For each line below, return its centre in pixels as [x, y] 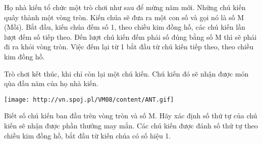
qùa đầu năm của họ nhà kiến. [51, 83]
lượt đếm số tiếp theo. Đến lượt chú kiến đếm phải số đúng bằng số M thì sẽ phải [130, 37]
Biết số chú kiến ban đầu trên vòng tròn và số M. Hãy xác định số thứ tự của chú [131, 116]
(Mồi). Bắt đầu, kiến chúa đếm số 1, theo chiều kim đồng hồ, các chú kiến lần [125, 27]
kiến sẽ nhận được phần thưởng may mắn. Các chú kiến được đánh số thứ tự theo [131, 125]
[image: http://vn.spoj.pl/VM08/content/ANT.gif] [89, 99]
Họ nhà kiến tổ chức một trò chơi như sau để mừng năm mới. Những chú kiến [125, 7]
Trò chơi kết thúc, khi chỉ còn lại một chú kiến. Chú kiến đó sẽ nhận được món [126, 73]
